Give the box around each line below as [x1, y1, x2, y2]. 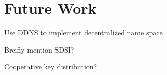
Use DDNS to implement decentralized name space [4, 27, 163, 38]
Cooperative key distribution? [4, 61, 97, 72]
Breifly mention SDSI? [4, 44, 74, 55]
